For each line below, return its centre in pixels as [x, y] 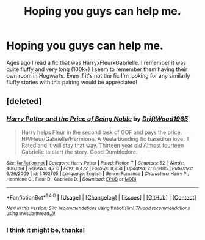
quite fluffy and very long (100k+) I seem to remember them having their [97, 69]
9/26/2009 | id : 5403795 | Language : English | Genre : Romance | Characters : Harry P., [98, 174]
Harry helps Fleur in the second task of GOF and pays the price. [102, 132]
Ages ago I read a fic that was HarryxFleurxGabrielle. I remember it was [96, 62]
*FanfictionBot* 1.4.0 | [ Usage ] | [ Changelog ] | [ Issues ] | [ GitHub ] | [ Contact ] [101, 197]
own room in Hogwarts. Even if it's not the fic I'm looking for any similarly [98, 75]
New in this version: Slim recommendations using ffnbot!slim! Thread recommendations [98, 208]
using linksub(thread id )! [31, 214]
